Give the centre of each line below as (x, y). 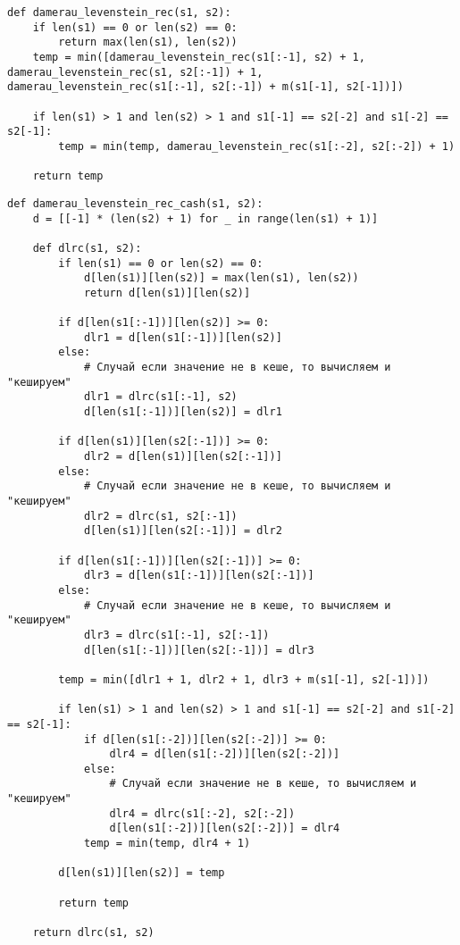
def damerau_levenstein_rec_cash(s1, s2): (135, 203)
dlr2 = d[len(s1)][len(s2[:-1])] (183, 457)
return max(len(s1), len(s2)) (148, 42)
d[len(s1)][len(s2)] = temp (142, 873)
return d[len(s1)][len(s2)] (167, 293)
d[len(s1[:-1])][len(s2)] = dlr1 (183, 412)
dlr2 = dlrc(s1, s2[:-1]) (160, 516)
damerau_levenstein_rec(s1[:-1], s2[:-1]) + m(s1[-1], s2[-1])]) (205, 87)
